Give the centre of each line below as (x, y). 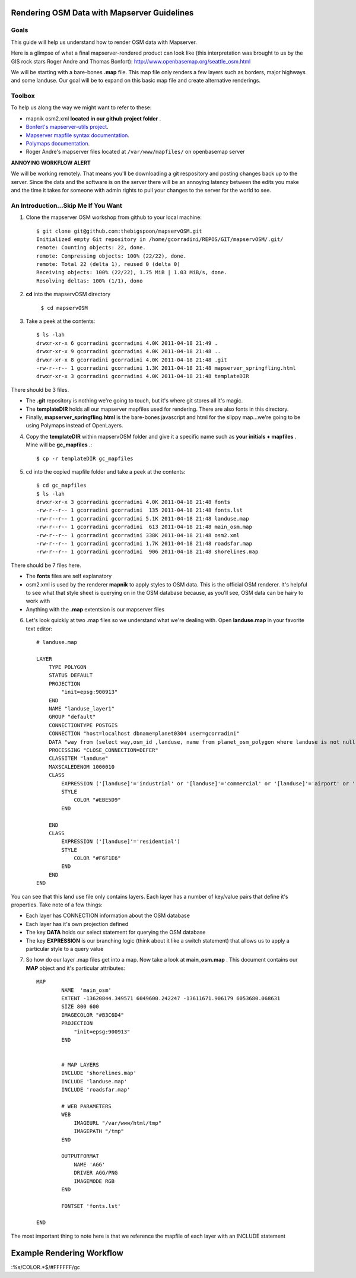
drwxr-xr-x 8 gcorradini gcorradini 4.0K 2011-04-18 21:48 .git (132, 360)
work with (38, 601)
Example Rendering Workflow (67, 1253)
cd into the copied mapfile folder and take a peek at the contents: (106, 471)
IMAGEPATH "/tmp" (99, 1131)
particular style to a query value (65, 949)
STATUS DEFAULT (71, 676)
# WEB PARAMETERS (87, 1106)
